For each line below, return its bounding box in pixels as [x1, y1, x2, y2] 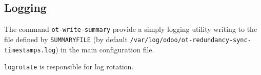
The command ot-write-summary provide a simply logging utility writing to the [4, 24, 257, 34]
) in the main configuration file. [55, 44, 154, 54]
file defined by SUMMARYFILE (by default [4, 33, 128, 44]
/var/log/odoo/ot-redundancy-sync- [130, 36, 251, 44]
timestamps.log [4, 46, 56, 54]
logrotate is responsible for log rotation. [4, 61, 134, 72]
